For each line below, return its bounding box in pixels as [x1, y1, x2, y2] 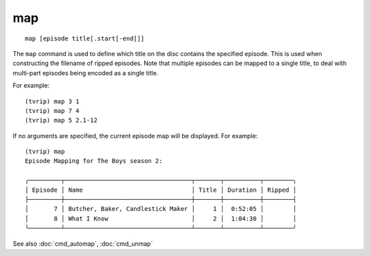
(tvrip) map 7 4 [25, 107, 80, 114]
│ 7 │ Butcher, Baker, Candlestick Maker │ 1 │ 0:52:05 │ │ [25, 205, 297, 213]
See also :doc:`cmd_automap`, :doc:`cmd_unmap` [12, 240, 153, 248]
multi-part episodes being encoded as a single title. [12, 68, 159, 77]
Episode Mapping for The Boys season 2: [25, 157, 163, 165]
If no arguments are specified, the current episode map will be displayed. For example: [12, 131, 258, 140]
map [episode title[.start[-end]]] [25, 34, 145, 42]
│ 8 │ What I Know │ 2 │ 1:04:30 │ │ [25, 214, 297, 222]
